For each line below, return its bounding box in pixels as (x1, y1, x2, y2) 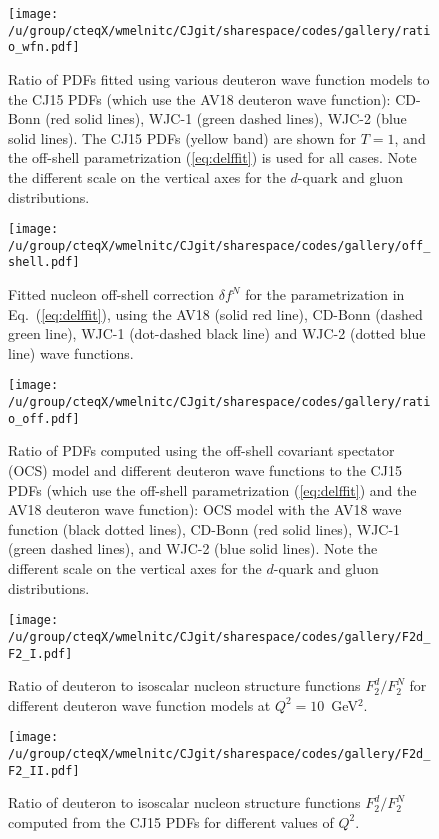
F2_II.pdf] (8, 763, 80, 778)
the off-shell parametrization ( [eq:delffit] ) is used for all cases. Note (8, 147, 417, 168)
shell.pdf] (8, 255, 80, 270)
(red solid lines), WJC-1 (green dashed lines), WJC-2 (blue (45, 108, 407, 129)
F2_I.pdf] (8, 646, 73, 661)
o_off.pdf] (8, 411, 80, 426)
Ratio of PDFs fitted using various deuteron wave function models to (8, 68, 430, 89)
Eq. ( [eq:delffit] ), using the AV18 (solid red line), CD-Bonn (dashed (8, 303, 423, 324)
